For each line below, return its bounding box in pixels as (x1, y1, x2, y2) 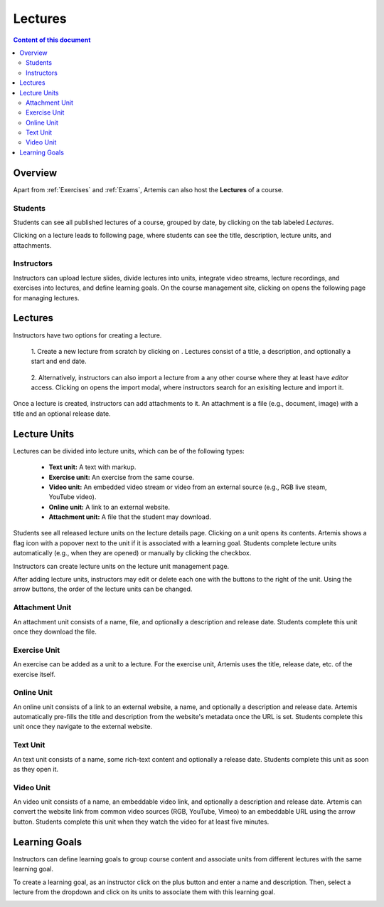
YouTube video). (48, 493, 97, 501)
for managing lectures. (13, 293, 80, 302)
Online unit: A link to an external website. (48, 503, 171, 511)
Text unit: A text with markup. (48, 463, 137, 471)
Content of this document (13, 36, 91, 44)
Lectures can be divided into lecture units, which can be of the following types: (13, 446, 245, 455)
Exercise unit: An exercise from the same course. (48, 473, 195, 481)
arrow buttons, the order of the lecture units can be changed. (13, 584, 193, 594)
